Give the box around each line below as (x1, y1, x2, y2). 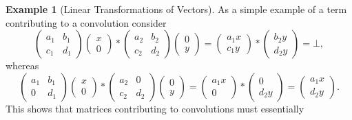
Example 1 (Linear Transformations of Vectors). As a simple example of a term (6, 2, 347, 16)
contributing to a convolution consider (6, 15, 167, 29)
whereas (6, 58, 39, 73)
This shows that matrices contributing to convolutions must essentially (6, 101, 304, 115)
